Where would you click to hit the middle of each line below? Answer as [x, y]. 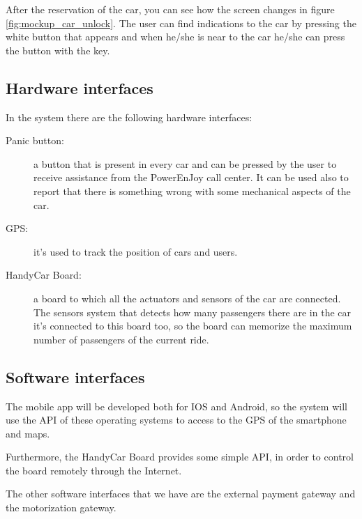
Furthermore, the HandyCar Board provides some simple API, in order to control [180, 457]
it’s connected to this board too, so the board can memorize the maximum [193, 326]
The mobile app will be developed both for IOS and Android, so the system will [176, 406]
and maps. [28, 433]
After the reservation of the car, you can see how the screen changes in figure [170, 9]
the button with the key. [58, 50]
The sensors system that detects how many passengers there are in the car [193, 312]
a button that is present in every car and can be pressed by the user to [185, 163]
